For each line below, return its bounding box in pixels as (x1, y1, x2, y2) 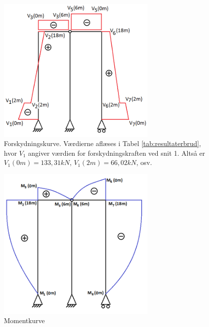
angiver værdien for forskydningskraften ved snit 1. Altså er (28, 147, 205, 158)
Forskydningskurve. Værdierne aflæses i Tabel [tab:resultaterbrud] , (4, 138, 201, 148)
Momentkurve (4, 315, 45, 326)
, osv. (136, 157, 152, 167)
